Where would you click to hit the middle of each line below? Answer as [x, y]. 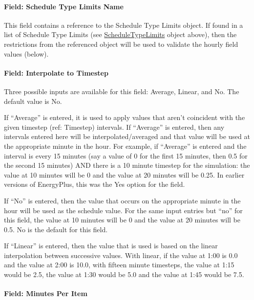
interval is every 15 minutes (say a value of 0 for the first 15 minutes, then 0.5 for [126, 155]
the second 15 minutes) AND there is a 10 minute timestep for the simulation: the [127, 165]
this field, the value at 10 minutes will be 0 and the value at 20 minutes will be [122, 220]
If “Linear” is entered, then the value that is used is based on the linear [111, 246]
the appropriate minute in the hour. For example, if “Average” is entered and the [125, 146]
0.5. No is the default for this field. [56, 229]
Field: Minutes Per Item [46, 293]
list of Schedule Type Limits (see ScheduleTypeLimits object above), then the [120, 34]
